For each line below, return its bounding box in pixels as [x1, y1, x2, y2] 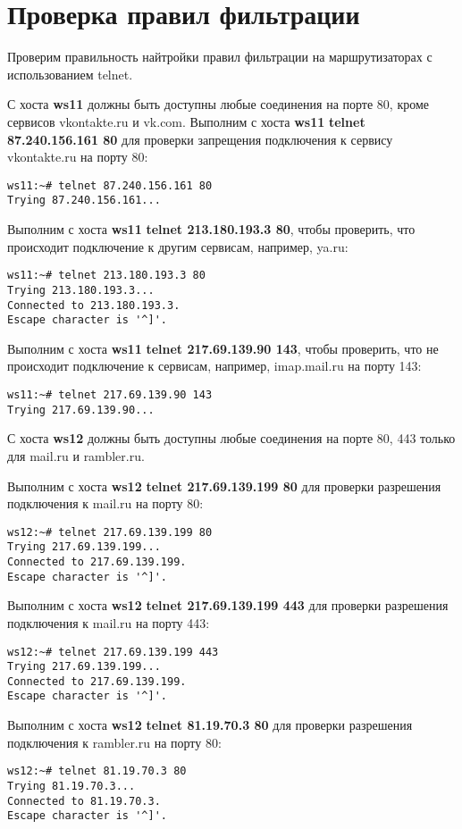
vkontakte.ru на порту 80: [7, 147, 148, 166]
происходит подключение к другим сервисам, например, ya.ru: [7, 237, 349, 255]
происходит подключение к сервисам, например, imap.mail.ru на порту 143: [7, 356, 422, 375]
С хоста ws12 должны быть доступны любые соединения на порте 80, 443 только [7, 429, 456, 448]
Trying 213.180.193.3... [7, 283, 155, 297]
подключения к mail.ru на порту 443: [7, 613, 210, 632]
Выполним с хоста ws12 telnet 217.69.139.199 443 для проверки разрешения [7, 596, 449, 615]
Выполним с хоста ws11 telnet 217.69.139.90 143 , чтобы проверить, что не [7, 339, 439, 357]
